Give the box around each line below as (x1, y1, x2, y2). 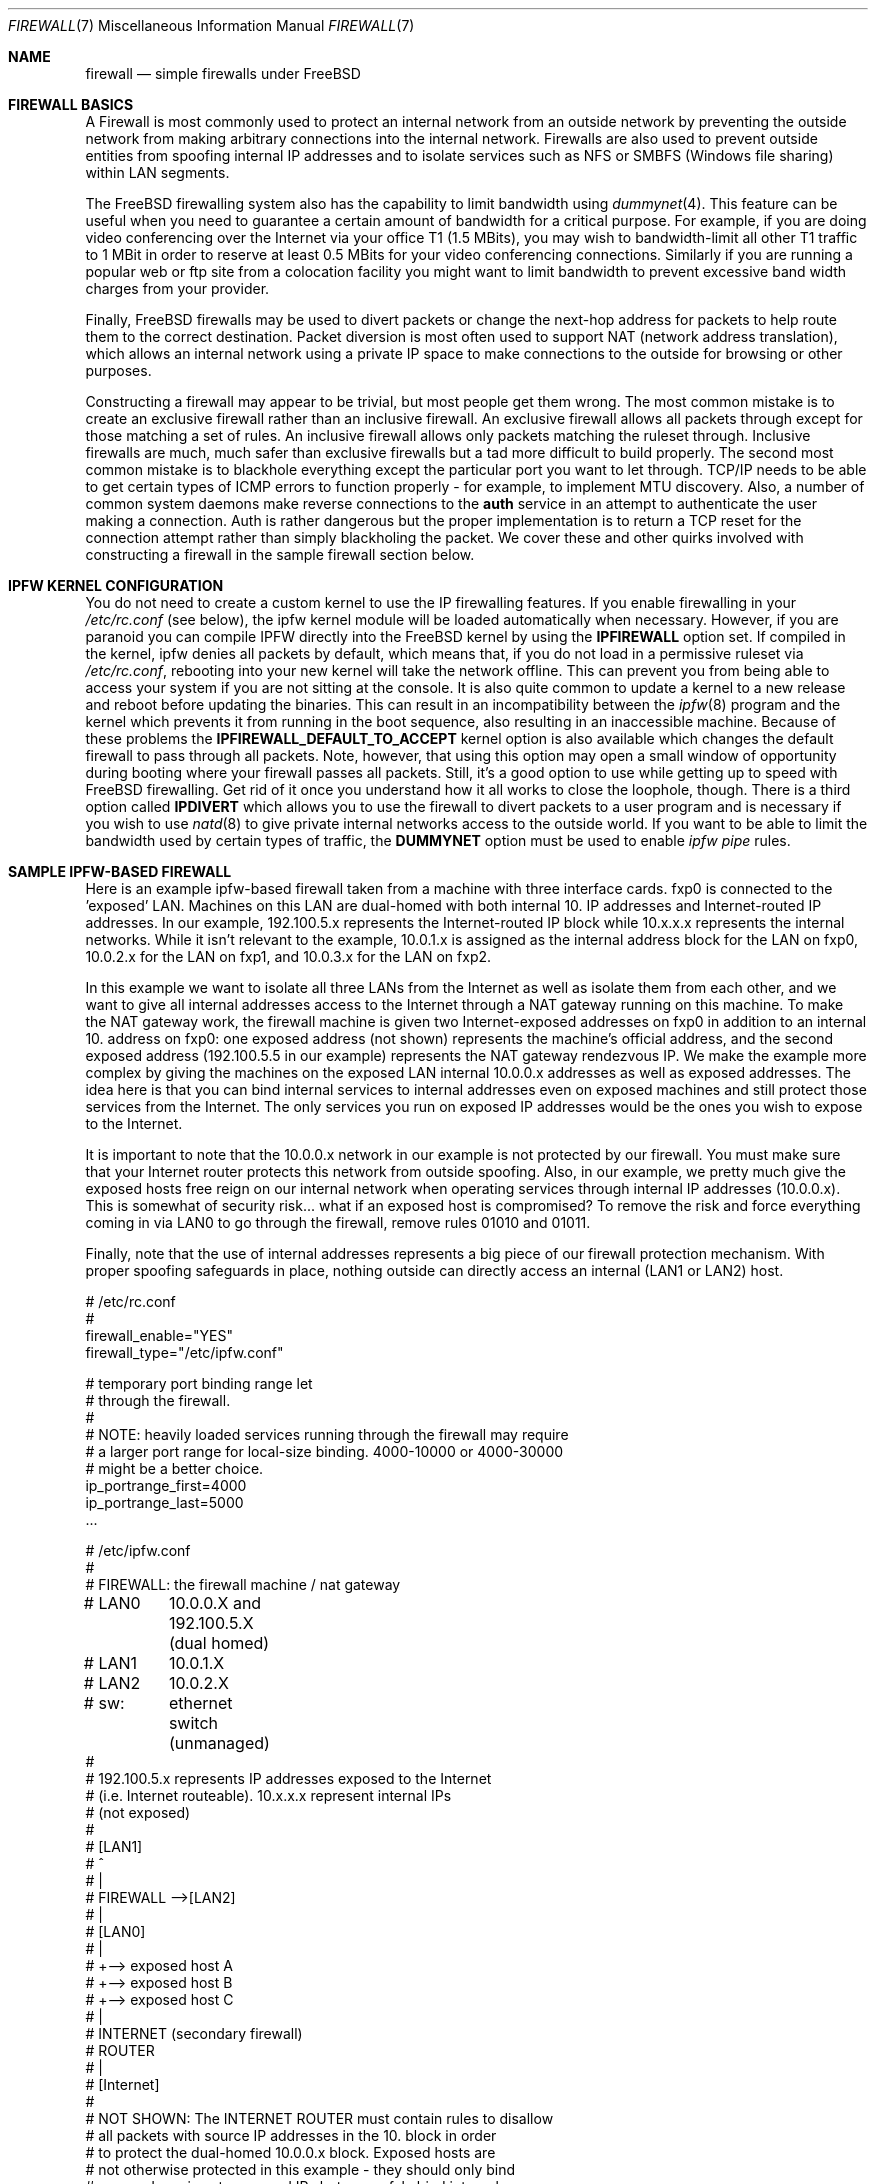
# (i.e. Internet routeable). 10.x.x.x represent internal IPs (85, 1787, 452, 1804)
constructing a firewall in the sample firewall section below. (85, 546, 475, 563)
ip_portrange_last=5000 (85, 1494, 244, 1511)
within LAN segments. (85, 164, 230, 181)
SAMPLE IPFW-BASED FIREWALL (8, 863, 232, 880)
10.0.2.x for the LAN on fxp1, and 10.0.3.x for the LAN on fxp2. (85, 948, 492, 965)
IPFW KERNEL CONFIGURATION (8, 577, 224, 594)
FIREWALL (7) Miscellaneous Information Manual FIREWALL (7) (8, 17, 415, 34)
